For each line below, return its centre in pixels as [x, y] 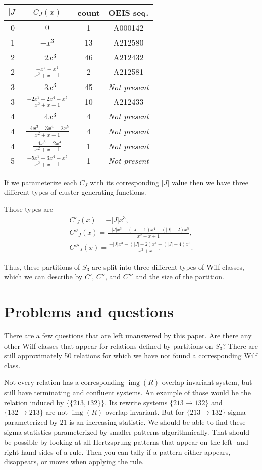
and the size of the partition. [180, 276]
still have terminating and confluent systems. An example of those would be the [127, 392]
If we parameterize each [41, 182]
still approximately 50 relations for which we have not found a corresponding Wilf [131, 355]
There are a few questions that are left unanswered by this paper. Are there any [128, 336]
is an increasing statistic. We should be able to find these [158, 422]
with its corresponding [125, 182]
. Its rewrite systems [136, 402]
